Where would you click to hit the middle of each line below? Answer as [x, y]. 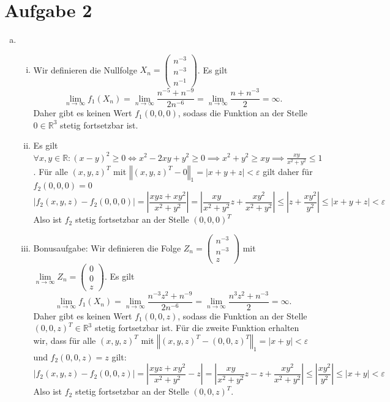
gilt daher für [288, 171]
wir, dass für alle [65, 340]
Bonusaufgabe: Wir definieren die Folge [107, 248]
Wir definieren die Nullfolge [85, 69]
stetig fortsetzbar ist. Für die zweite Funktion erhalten [197, 328]
